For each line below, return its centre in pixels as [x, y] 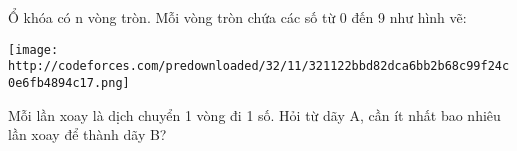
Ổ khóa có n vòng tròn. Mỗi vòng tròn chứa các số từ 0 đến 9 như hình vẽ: [237, 17]
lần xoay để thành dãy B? [87, 134]
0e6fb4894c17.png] [69, 82]
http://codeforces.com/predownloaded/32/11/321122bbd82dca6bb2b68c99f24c [259, 66]
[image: [33, 49]
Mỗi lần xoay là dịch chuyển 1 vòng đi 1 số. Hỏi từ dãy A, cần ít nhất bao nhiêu [254, 114]
